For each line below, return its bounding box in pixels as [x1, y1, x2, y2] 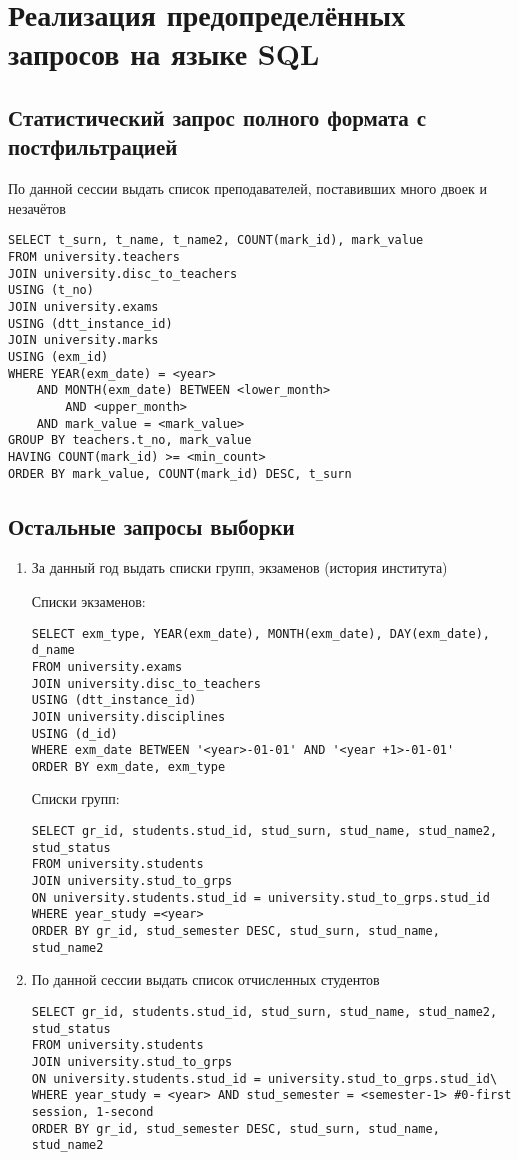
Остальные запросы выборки [8, 510, 295, 541]
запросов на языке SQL [8, 33, 320, 74]
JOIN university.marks [8, 333, 159, 348]
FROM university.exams [31, 659, 183, 674]
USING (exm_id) [8, 349, 109, 364]
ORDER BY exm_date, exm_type [31, 759, 226, 774]
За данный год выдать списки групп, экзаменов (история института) [31, 557, 448, 578]
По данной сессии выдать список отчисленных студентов [31, 969, 380, 990]
